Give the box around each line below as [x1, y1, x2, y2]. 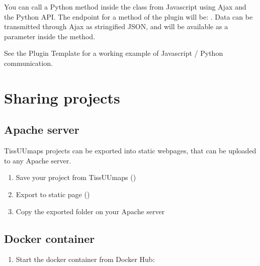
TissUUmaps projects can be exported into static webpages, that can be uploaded [4, 145, 256, 156]
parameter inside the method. [4, 31, 95, 41]
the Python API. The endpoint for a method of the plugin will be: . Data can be [4, 11, 253, 22]
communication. [4, 57, 53, 68]
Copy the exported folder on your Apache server [16, 206, 165, 216]
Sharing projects [4, 87, 120, 108]
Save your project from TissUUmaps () [16, 172, 136, 183]
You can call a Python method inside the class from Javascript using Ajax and [4, 2, 246, 12]
